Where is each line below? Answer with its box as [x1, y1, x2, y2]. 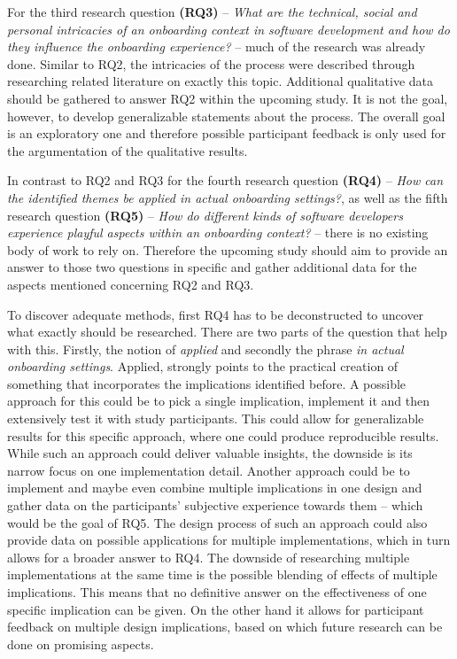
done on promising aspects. [7, 634, 154, 653]
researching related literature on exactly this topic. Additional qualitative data [7, 72, 434, 90]
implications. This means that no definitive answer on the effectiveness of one [7, 583, 427, 601]
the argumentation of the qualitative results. [7, 141, 248, 159]
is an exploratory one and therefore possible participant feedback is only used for [7, 124, 446, 143]
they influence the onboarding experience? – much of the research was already [7, 37, 426, 56]
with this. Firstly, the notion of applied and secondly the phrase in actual [7, 339, 404, 358]
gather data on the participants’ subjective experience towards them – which [7, 496, 423, 515]
